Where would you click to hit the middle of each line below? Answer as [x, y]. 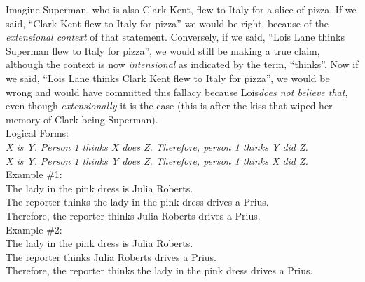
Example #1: [34, 174]
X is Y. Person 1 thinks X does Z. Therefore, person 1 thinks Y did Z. [157, 146]
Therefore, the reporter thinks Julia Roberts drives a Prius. [133, 215]
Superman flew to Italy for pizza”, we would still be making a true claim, [163, 50]
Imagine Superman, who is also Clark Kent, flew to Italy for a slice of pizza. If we [181, 9]
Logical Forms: [37, 133]
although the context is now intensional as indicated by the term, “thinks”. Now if [182, 64]
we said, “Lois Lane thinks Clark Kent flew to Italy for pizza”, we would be [168, 78]
